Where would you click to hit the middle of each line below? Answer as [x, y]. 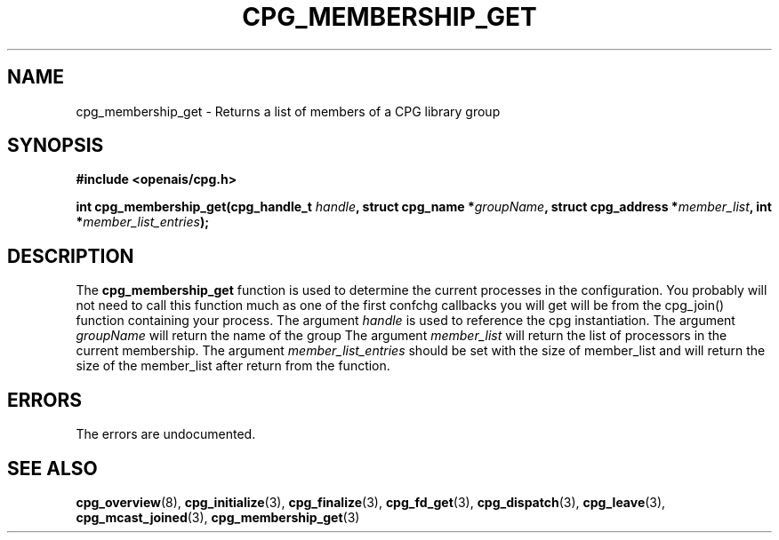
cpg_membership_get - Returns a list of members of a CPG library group [288, 111]
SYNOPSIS [56, 146]
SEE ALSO [52, 468]
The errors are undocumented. [166, 434]
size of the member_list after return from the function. [233, 366]
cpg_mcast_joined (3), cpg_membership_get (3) [218, 517]
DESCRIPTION [71, 256]
